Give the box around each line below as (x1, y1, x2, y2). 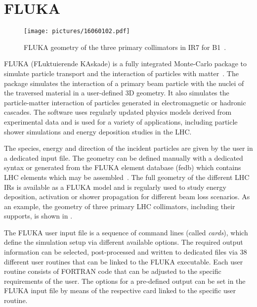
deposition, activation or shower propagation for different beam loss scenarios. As (4, 191, 250, 202)
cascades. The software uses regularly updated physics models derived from (4, 107, 232, 117)
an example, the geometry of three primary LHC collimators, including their (4, 201, 235, 211)
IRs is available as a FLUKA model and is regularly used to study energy (4, 181, 226, 192)
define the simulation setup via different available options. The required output (4, 237, 243, 247)
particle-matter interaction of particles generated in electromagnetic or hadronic (4, 97, 246, 107)
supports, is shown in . (4, 211, 73, 221)
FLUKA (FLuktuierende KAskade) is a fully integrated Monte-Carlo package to (4, 58, 247, 69)
